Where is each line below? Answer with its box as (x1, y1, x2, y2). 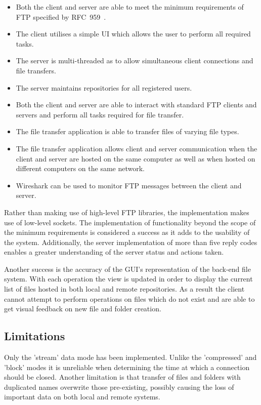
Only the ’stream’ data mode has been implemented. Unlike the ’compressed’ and (4, 352, 257, 362)
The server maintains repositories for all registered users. (16, 82, 192, 93)
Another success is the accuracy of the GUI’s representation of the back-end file (4, 263, 251, 274)
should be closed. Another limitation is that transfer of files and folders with (4, 372, 241, 382)
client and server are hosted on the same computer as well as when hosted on (16, 153, 255, 164)
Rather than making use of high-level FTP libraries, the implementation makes (4, 207, 249, 217)
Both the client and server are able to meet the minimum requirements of (16, 2, 244, 12)
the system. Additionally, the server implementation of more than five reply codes (4, 236, 257, 247)
